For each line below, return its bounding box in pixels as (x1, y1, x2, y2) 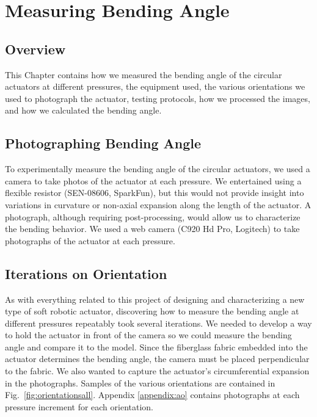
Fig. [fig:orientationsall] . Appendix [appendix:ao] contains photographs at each (5, 388, 300, 401)
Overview (5, 39, 66, 58)
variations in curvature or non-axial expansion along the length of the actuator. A (5, 198, 312, 211)
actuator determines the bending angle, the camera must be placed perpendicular (5, 352, 310, 365)
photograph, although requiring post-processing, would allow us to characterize (5, 210, 301, 223)
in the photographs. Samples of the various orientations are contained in (5, 376, 275, 389)
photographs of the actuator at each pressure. (5, 234, 175, 247)
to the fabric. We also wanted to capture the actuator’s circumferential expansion (5, 364, 310, 377)
